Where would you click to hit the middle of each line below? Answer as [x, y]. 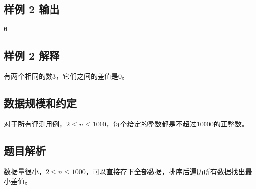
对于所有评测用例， [35, 123]
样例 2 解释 [32, 55]
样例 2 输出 [32, 9]
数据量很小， [25, 171]
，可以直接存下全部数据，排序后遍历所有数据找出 [165, 171]
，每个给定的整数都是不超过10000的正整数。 [177, 123]
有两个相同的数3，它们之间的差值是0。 [66, 76]
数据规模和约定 [40, 103]
